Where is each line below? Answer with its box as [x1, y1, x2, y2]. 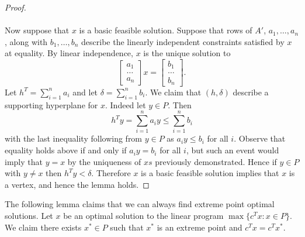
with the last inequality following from [5, 132, 143, 145]
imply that [5, 155, 43, 167]
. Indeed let [105, 98, 146, 111]
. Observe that [234, 132, 286, 145]
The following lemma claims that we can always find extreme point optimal [5, 198, 275, 210]
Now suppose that [5, 24, 70, 36]
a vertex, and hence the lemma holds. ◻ [5, 178, 150, 190]
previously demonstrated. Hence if [155, 155, 277, 167]
